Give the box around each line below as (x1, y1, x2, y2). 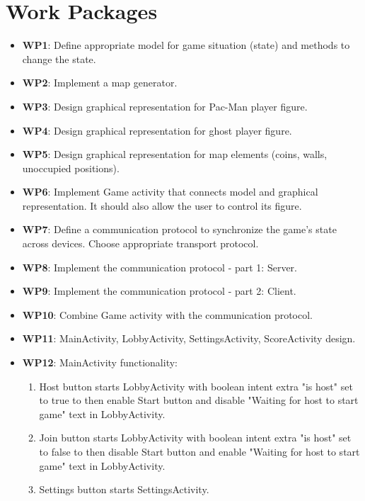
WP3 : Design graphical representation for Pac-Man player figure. (22, 98, 308, 113)
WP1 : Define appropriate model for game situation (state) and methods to (22, 38, 350, 52)
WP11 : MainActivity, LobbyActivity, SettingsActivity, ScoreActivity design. (22, 331, 356, 346)
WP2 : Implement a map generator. (22, 75, 178, 90)
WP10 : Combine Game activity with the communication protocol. (22, 307, 313, 322)
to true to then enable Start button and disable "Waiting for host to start (39, 393, 359, 407)
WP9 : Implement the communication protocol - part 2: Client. (22, 283, 296, 298)
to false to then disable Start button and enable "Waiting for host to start (39, 444, 360, 458)
